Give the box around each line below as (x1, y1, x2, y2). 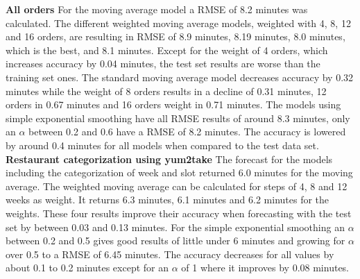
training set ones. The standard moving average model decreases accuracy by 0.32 (6, 69, 354, 84)
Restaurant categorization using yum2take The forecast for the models (6, 151, 333, 166)
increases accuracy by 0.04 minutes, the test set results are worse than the (6, 56, 320, 71)
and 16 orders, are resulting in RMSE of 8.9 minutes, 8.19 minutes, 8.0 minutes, (6, 29, 345, 44)
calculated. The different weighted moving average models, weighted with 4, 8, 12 (6, 15, 351, 30)
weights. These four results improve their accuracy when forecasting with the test (6, 205, 352, 220)
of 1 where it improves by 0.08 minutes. (181, 260, 350, 275)
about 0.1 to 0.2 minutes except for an (6, 260, 169, 275)
